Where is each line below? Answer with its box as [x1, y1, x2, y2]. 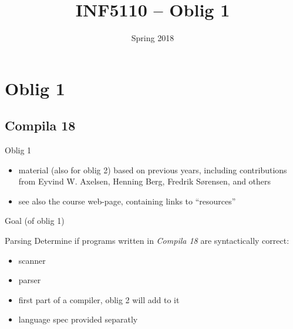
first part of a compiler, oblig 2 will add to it [18, 293, 180, 305]
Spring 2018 [131, 32, 174, 44]
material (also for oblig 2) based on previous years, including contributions [18, 163, 287, 176]
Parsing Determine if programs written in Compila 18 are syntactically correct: [5, 234, 289, 247]
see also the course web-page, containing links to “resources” [18, 194, 236, 207]
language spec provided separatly [18, 313, 138, 325]
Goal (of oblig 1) [5, 214, 65, 227]
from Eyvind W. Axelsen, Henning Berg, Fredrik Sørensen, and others [18, 175, 271, 187]
